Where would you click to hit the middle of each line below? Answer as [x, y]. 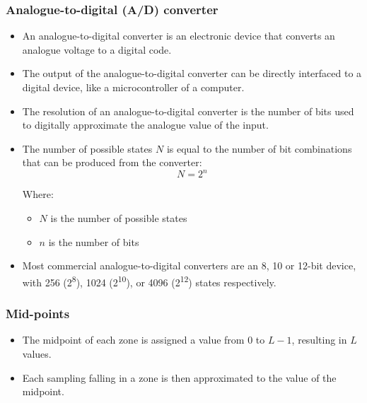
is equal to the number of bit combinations [259, 148]
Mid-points [38, 314]
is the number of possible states [119, 218]
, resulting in [319, 340]
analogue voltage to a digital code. [97, 49]
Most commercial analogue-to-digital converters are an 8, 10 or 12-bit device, [189, 265]
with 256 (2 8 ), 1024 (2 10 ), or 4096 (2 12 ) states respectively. [149, 281]
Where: [38, 194]
